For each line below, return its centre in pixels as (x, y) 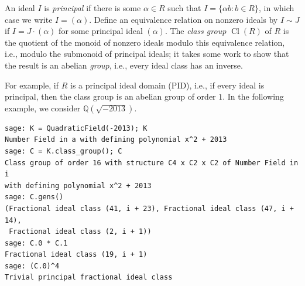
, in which (277, 8)
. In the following (253, 96)
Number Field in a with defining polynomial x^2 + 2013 (116, 140)
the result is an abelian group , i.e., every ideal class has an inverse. (124, 65)
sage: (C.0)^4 (32, 266)
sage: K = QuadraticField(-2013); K (76, 128)
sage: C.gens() (34, 197)
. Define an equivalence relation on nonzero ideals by (184, 19)
